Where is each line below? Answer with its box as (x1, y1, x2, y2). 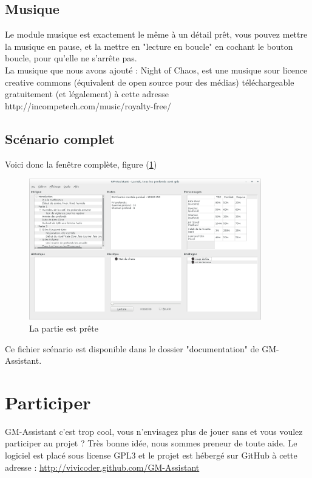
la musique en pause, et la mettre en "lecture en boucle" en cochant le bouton (5, 39, 293, 52)
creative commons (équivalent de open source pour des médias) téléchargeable (5, 75, 294, 88)
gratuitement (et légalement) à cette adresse (5, 87, 169, 100)
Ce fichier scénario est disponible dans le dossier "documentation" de (5, 342, 259, 355)
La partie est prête (29, 321, 98, 334)
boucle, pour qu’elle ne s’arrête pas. (5, 52, 137, 64)
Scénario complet (5, 129, 115, 148)
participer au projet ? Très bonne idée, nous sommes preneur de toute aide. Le (5, 437, 297, 449)
